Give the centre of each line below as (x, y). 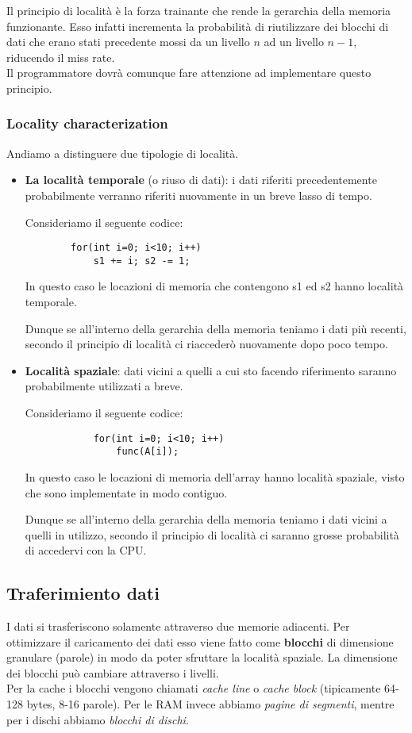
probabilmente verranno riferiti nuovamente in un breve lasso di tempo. (198, 195)
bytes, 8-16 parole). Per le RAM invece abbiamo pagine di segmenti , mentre (210, 704)
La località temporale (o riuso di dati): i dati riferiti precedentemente (201, 180)
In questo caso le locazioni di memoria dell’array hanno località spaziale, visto (215, 476)
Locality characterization (87, 123)
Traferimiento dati (83, 593)
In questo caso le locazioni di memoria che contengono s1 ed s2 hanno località (214, 286)
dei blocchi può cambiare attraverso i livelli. (113, 672)
